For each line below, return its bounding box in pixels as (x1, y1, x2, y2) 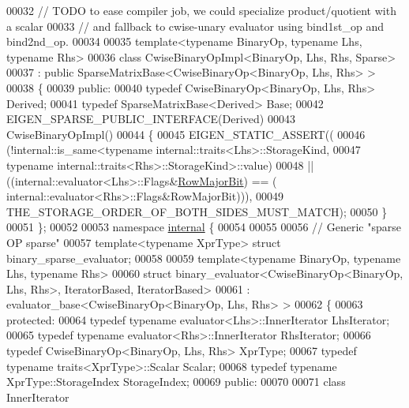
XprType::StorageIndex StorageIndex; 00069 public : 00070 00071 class (6, 373, 346, 390)
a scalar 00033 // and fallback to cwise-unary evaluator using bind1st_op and (6, 17, 385, 34)
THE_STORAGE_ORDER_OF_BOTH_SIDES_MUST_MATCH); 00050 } (6, 203, 388, 219)
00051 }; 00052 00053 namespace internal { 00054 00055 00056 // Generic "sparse (6, 219, 401, 235)
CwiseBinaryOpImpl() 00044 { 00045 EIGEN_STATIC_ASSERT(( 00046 (6, 125, 366, 142)
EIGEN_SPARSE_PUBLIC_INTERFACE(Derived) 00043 (6, 110, 295, 127)
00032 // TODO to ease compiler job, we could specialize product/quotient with (6, 2, 396, 18)
